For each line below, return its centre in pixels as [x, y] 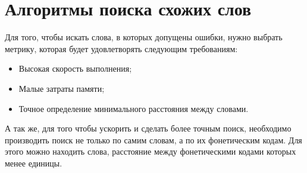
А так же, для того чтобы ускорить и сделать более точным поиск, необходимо [148, 128]
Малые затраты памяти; [62, 88]
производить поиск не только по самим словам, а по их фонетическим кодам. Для [153, 140]
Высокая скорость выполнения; [75, 68]
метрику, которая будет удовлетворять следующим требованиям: [121, 48]
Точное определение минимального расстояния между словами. [134, 108]
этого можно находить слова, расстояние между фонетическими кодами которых [151, 151]
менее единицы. [34, 163]
